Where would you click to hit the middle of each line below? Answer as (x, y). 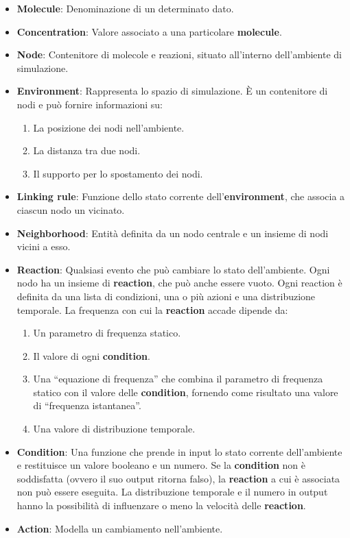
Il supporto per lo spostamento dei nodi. (118, 173)
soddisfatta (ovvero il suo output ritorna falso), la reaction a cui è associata (178, 478)
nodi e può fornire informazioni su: (90, 104)
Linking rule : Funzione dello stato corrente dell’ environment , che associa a (181, 196)
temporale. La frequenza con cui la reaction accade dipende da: (152, 309)
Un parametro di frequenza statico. (107, 333)
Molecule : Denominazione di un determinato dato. (125, 8)
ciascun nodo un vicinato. (71, 209)
